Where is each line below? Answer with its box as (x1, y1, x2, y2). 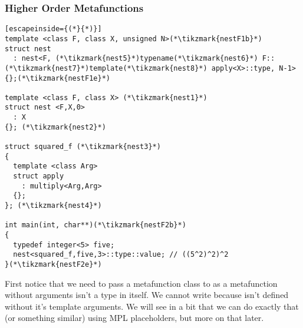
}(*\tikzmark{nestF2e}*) (5, 260, 102, 269)
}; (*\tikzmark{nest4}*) (5, 201, 102, 210)
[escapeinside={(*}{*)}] (5, 25, 102, 34)
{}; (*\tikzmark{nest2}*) (5, 122, 106, 131)
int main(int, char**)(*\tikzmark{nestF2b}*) (5, 221, 186, 230)
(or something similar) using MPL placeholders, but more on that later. (5, 312, 264, 324)
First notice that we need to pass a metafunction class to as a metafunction (5, 277, 278, 289)
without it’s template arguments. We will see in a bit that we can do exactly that (5, 300, 299, 312)
